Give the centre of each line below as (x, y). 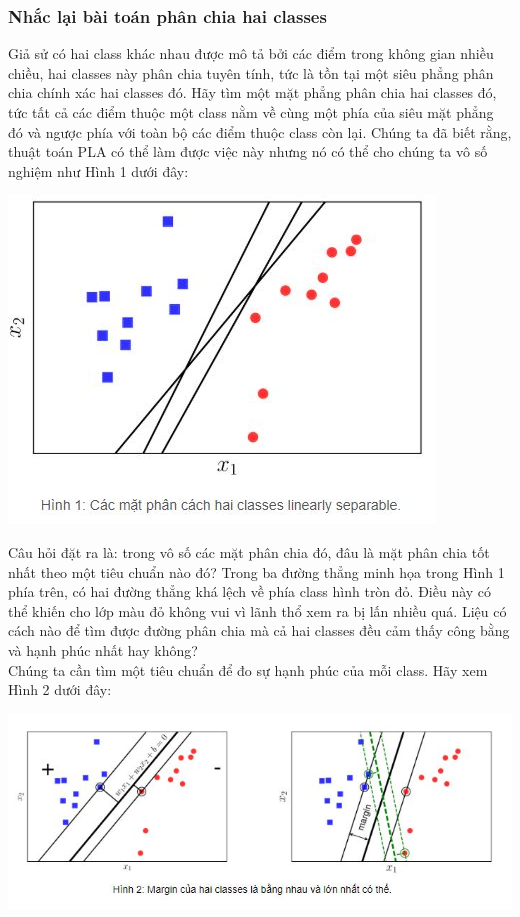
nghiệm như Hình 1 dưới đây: (98, 170)
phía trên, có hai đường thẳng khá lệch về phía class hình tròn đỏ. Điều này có (250, 591)
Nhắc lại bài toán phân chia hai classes (167, 15)
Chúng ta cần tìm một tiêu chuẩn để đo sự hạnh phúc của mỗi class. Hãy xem (248, 669)
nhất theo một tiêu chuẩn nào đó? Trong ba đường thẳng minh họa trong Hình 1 (256, 571)
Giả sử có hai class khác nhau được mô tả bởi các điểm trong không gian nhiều (251, 53)
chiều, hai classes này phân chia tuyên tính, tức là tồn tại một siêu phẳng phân (251, 72)
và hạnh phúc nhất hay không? (103, 649)
